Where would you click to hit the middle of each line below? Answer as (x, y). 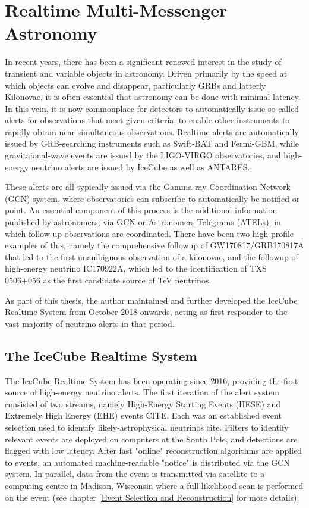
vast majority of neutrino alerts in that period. (90, 323)
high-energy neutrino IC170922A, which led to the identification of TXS (136, 268)
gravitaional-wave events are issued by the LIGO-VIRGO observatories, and (143, 155)
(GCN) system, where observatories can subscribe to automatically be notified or (152, 198)
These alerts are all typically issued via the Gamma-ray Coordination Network (148, 187)
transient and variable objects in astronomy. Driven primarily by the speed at (146, 73)
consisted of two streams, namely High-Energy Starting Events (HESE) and (143, 403)
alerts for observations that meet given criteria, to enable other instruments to (147, 120)
